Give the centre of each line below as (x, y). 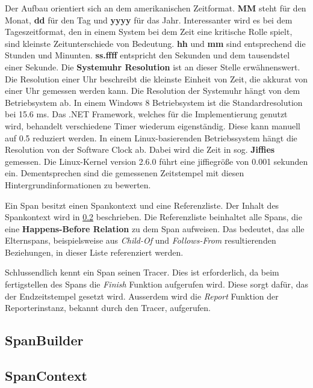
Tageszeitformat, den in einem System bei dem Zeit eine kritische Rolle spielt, (149, 32)
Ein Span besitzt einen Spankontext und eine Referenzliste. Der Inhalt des (142, 205)
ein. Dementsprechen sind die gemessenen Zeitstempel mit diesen (125, 173)
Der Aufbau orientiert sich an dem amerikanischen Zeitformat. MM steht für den (156, 8)
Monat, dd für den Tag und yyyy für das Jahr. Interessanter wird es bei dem (149, 20)
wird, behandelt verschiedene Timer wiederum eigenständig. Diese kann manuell (153, 125)
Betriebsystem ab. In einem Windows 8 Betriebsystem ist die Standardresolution (154, 102)
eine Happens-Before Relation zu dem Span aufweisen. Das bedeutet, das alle (155, 228)
